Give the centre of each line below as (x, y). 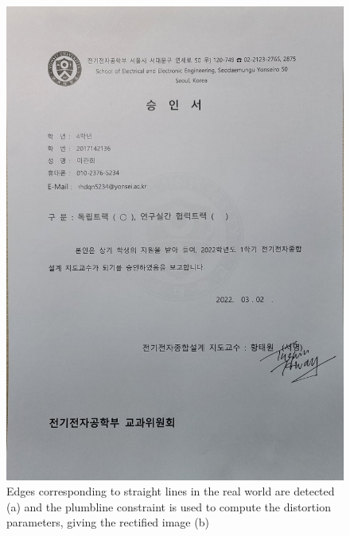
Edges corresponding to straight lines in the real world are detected (171, 491)
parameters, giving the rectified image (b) (108, 522)
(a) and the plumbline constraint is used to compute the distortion (169, 506)
